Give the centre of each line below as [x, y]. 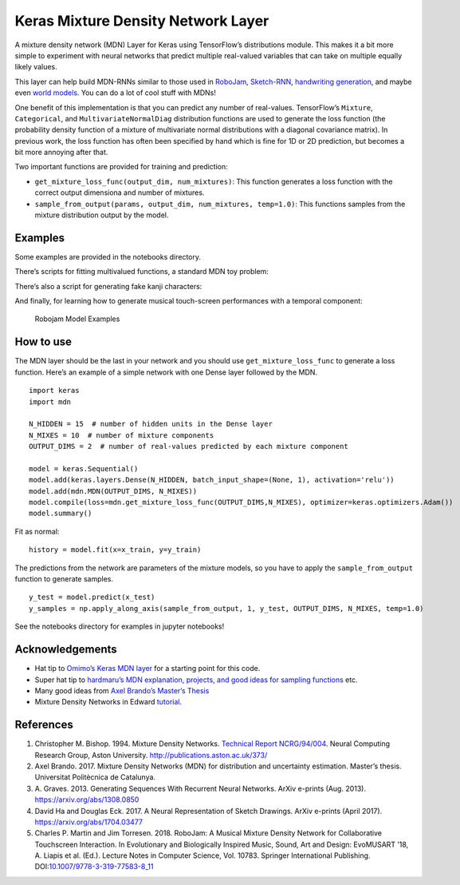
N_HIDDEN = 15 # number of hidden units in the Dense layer [151, 424]
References [44, 725]
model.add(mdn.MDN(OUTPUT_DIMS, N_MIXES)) [113, 491]
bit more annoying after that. [61, 153]
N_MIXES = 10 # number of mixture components [122, 435]
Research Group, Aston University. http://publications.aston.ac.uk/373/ [151, 755]
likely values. [36, 67]
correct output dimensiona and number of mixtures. [120, 192]
